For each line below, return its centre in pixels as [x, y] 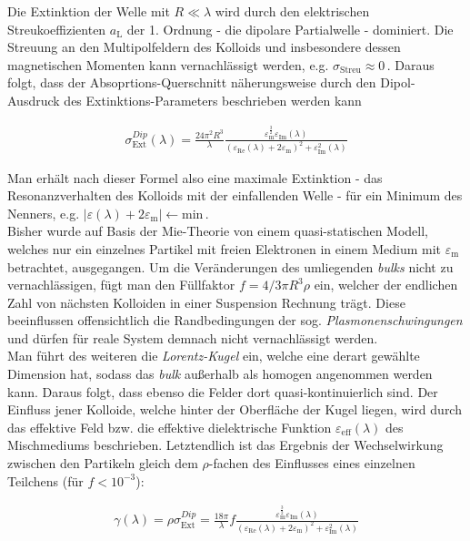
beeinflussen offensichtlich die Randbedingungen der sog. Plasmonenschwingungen [235, 320]
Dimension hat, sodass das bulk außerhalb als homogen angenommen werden [220, 374]
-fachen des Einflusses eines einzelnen [312, 463]
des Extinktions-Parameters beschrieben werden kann [213, 100]
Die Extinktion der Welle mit [89, 11]
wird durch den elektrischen [292, 11]
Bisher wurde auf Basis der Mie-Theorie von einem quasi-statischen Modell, [218, 231]
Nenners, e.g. [44, 213]
